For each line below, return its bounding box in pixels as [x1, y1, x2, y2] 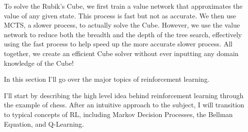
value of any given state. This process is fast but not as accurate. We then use [4, 10, 236, 20]
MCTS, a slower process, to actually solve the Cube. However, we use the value [4, 20, 240, 30]
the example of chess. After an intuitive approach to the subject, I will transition [4, 100, 245, 110]
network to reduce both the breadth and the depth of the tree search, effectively [4, 29, 242, 39]
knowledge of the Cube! [4, 58, 74, 68]
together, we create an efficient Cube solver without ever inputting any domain [4, 48, 239, 58]
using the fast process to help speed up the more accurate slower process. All [4, 39, 232, 49]
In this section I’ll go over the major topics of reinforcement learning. [4, 74, 210, 84]
